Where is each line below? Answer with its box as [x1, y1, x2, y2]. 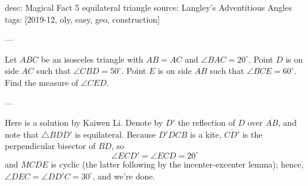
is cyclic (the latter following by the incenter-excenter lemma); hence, [51, 157, 304, 170]
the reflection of [178, 116, 235, 129]
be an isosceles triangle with [41, 52, 144, 65]
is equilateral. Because [74, 128, 156, 140]
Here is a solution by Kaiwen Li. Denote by [5, 116, 163, 129]
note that [5, 128, 39, 140]
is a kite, [190, 128, 222, 140]
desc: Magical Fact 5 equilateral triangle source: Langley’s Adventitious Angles [5, 1, 292, 13]
